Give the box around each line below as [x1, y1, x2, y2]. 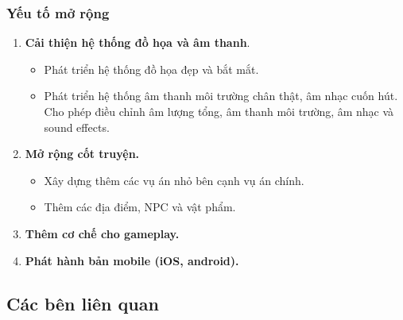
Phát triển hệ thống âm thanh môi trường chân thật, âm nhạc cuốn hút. [44, 87, 398, 104]
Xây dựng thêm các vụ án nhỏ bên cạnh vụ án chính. [44, 172, 304, 188]
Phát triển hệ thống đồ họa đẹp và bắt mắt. [44, 60, 259, 77]
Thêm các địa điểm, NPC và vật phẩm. [44, 199, 236, 215]
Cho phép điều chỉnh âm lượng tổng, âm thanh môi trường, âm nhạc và [44, 103, 394, 119]
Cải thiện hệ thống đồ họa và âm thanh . [25, 34, 250, 51]
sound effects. [44, 118, 110, 135]
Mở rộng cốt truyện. [25, 145, 140, 162]
